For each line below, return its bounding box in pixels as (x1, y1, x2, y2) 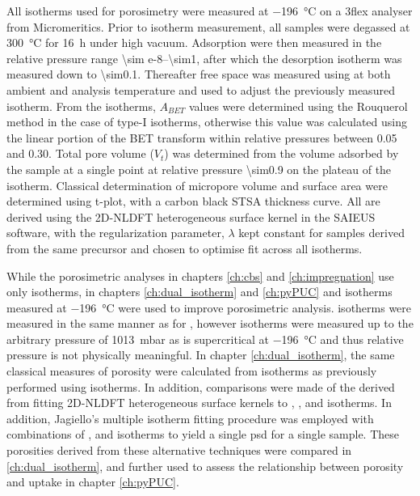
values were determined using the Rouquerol (188, 97, 408, 114)
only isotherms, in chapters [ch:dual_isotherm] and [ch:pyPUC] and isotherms (6, 283, 393, 300)
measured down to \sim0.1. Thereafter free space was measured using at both (6, 66, 391, 83)
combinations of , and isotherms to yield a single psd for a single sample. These (6, 426, 400, 443)
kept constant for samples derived (238, 224, 405, 241)
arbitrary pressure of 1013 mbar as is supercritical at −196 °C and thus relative (6, 330, 404, 347)
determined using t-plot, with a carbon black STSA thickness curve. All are (6, 193, 380, 210)
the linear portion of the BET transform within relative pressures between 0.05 (6, 129, 397, 146)
